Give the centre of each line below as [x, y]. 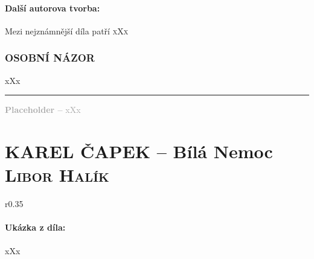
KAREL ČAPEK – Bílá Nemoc [139, 151]
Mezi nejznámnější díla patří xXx [67, 30]
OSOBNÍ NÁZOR [50, 58]
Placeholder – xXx [43, 110]
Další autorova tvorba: [53, 8]
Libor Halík [57, 175]
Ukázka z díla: [35, 227]
